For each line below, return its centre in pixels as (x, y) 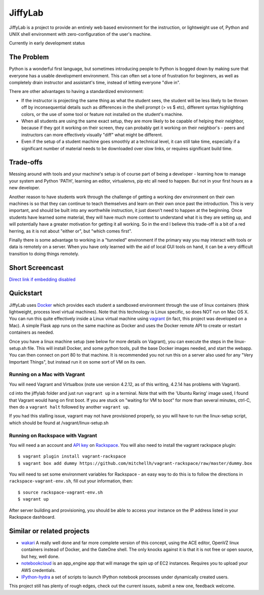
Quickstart (26, 293)
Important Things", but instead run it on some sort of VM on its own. (77, 362)
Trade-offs (26, 162)
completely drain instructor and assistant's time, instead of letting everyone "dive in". (95, 83)
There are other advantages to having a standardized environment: (77, 92)
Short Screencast (36, 267)
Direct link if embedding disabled (42, 279)
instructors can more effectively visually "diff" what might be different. (92, 135)
